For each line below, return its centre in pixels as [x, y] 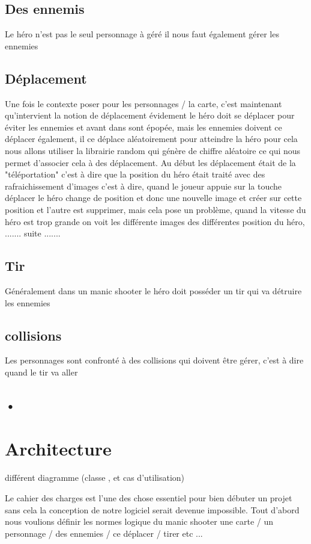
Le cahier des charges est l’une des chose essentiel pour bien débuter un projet [149, 498]
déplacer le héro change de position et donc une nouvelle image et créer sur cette [153, 198]
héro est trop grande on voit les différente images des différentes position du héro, [155, 221]
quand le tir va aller [41, 372]
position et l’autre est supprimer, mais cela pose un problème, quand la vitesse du [155, 209]
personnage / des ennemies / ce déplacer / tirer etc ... [104, 533]
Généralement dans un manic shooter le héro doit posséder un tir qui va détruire [153, 290]
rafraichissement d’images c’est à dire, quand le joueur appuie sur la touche [143, 186]
